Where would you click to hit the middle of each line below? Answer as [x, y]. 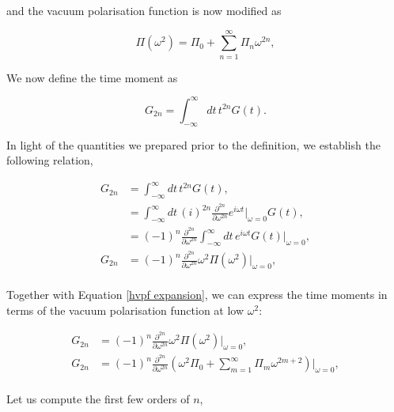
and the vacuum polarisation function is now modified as [144, 10]
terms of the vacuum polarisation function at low [125, 310]
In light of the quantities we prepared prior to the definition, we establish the [193, 144]
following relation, [50, 160]
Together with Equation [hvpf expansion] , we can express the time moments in [197, 295]
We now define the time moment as [92, 77]
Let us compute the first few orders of [98, 398]
